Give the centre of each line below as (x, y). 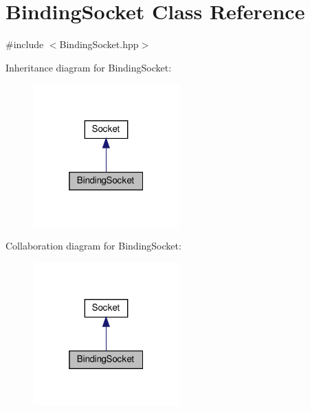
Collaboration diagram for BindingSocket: (93, 246)
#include (25, 44)
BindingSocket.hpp (99, 44)
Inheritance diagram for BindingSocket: (89, 67)
